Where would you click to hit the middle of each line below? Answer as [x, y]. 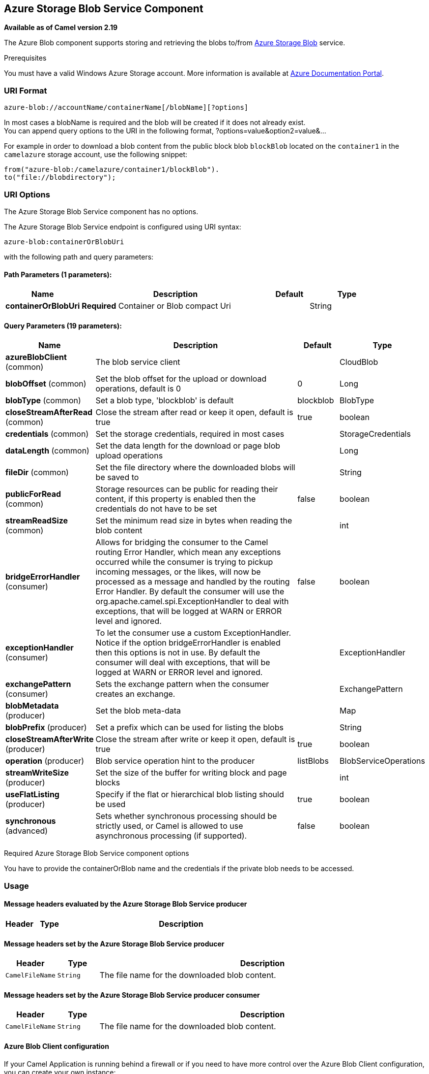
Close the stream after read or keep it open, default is [194, 412]
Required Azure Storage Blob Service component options [97, 853]
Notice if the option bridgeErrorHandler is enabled [188, 643]
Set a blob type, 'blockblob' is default [165, 401]
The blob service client [138, 362]
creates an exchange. [135, 694]
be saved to [117, 477]
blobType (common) [43, 401]
